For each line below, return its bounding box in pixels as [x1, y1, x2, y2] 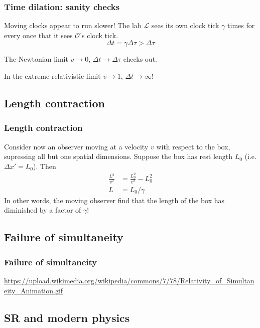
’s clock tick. [80, 30, 118, 40]
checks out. [123, 54, 157, 64]
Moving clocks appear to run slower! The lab [4, 20, 142, 31]
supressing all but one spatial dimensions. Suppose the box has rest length [4, 151, 233, 161]
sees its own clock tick [151, 20, 219, 31]
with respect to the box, [156, 141, 230, 151]
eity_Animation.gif [4, 285, 63, 295]
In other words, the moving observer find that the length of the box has [4, 195, 225, 205]
